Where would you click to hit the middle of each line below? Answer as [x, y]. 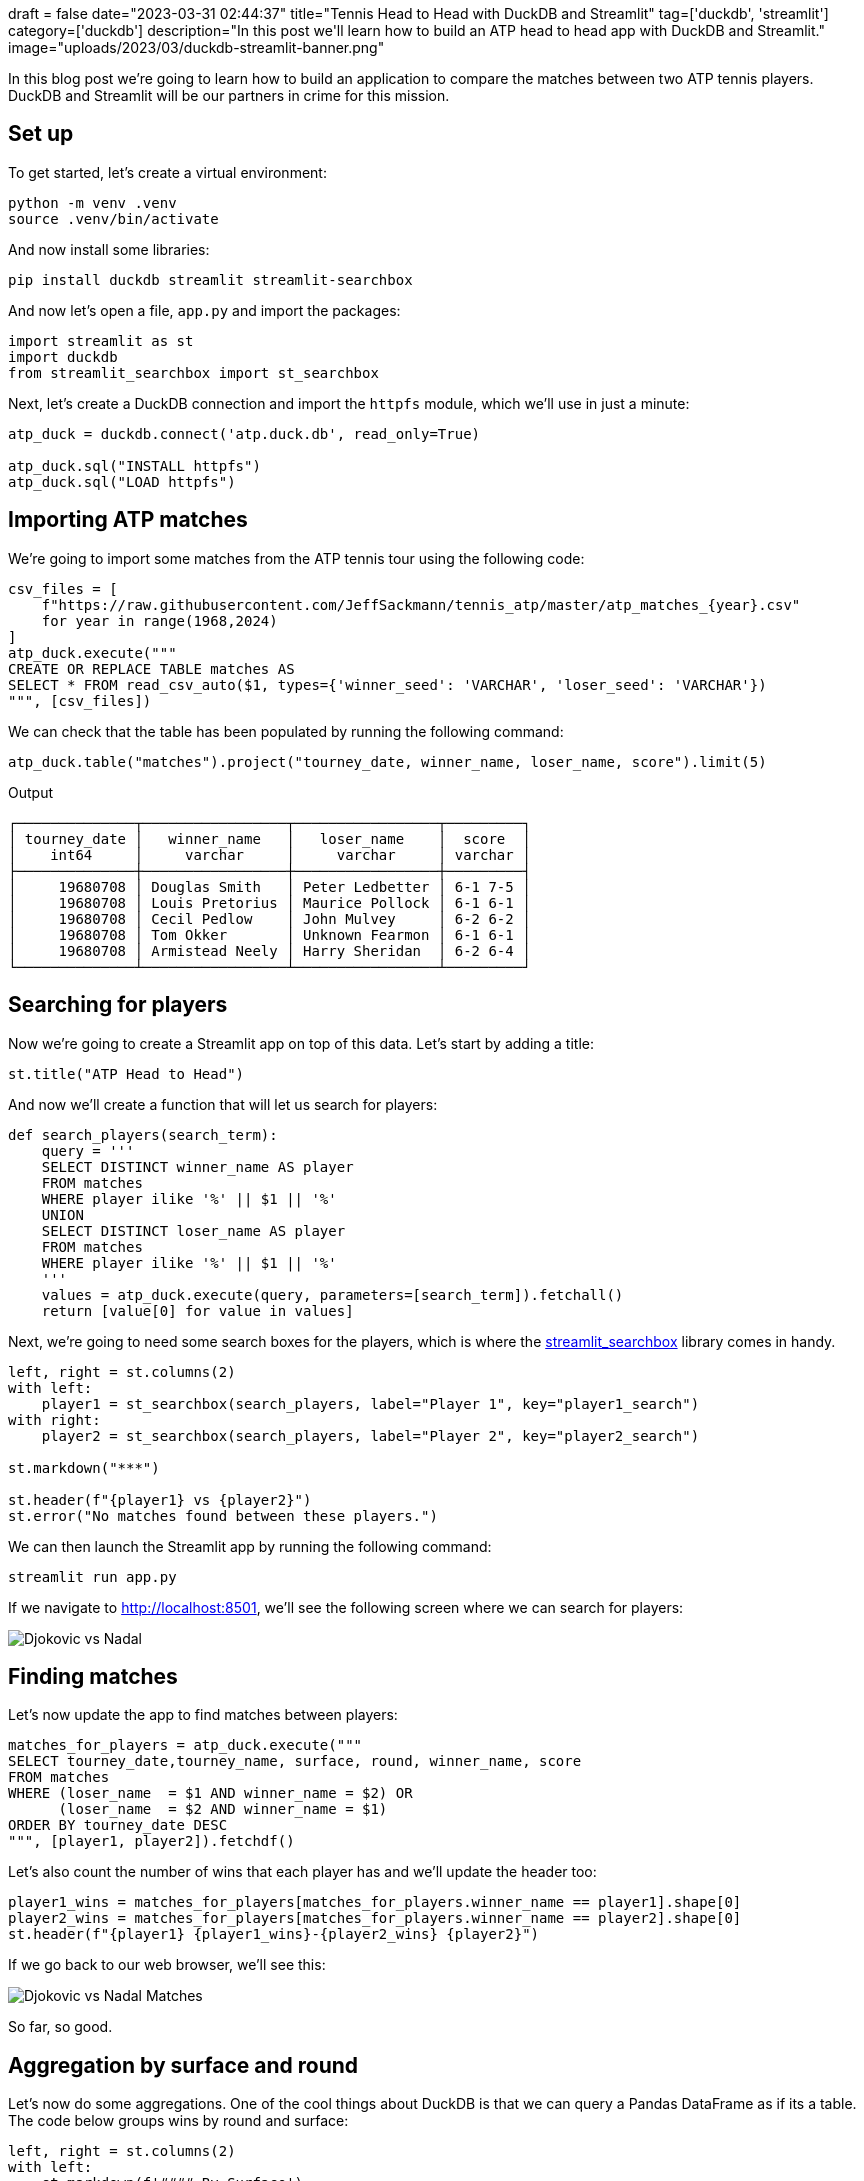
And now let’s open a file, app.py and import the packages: [204, 310]
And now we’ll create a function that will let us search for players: [223, 1104]
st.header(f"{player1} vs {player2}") [160, 1499]
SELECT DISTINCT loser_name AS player [193, 1230]
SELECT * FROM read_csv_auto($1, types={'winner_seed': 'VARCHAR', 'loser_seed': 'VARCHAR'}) [387, 684]
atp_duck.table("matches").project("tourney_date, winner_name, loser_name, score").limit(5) [387, 761]
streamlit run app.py [92, 1576]
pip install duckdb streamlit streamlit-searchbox [210, 279]
